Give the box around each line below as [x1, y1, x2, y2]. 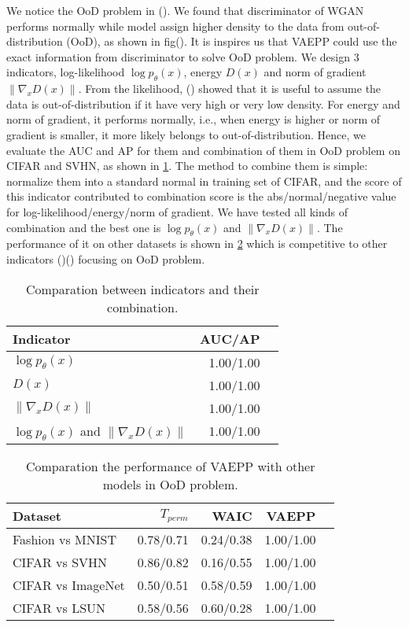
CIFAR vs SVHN [13, 552, 108, 571]
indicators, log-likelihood [6, 64, 125, 80]
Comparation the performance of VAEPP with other [25, 456, 315, 475]
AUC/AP [199, 329, 260, 348]
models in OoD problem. [102, 474, 238, 493]
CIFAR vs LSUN [13, 598, 106, 617]
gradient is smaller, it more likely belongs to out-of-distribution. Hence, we [6, 126, 367, 142]
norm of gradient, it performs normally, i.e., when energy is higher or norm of [6, 111, 380, 127]
